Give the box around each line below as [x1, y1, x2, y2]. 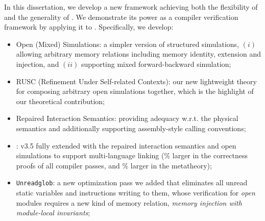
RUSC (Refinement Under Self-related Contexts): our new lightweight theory [16, 76, 257, 86]
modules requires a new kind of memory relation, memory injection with [16, 197, 242, 208]
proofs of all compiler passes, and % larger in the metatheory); [16, 160, 212, 170]
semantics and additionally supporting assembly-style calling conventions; [16, 122, 246, 133]
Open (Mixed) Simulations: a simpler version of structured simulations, [16, 38, 239, 49]
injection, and [16, 58, 59, 69]
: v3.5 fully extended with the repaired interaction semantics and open [16, 140, 236, 151]
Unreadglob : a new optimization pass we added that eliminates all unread [16, 177, 248, 188]
